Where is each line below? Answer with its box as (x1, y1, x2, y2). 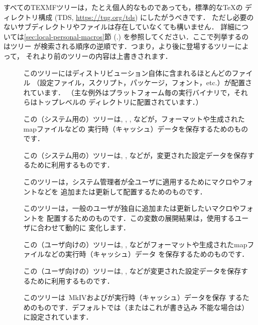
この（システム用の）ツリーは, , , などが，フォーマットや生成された (23, 113, 245, 124)
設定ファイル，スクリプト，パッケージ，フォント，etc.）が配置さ (39, 77, 252, 88)
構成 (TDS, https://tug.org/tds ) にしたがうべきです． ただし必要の (38, 11, 254, 22)
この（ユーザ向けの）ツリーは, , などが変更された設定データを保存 (23, 266, 241, 276)
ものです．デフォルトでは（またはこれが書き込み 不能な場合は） (37, 302, 249, 312)
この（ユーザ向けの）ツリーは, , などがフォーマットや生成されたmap (23, 239, 248, 249)
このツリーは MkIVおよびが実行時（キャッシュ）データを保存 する (23, 292, 243, 303)
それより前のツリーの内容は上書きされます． (25, 50, 172, 61)
